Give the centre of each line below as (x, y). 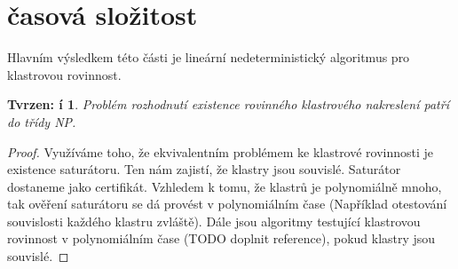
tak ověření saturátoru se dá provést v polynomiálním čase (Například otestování (227, 204)
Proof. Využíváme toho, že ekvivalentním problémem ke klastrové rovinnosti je (221, 151)
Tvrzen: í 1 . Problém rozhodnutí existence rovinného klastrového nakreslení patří (228, 104)
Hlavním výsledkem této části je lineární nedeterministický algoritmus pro (209, 57)
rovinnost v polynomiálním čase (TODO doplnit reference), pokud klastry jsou (221, 238)
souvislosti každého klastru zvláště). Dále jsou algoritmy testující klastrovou (214, 221)
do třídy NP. (42, 121)
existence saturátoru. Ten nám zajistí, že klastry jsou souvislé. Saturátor (204, 169)
